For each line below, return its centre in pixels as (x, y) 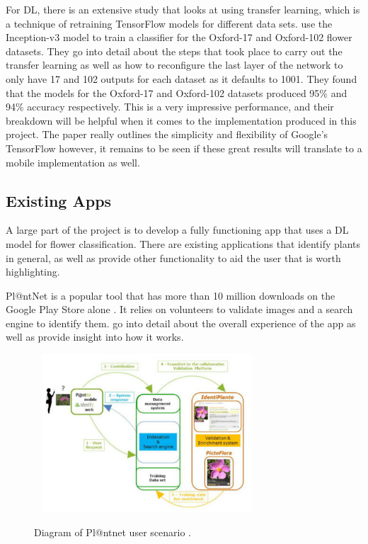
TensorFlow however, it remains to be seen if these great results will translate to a (184, 148)
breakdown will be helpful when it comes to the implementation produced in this (181, 120)
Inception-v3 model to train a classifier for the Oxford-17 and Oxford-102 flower (179, 37)
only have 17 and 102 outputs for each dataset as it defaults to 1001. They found (182, 78)
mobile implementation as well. (73, 162)
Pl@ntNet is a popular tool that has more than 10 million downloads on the (171, 295)
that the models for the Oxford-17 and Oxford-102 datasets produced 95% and (177, 92)
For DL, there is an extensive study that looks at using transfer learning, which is (183, 9)
